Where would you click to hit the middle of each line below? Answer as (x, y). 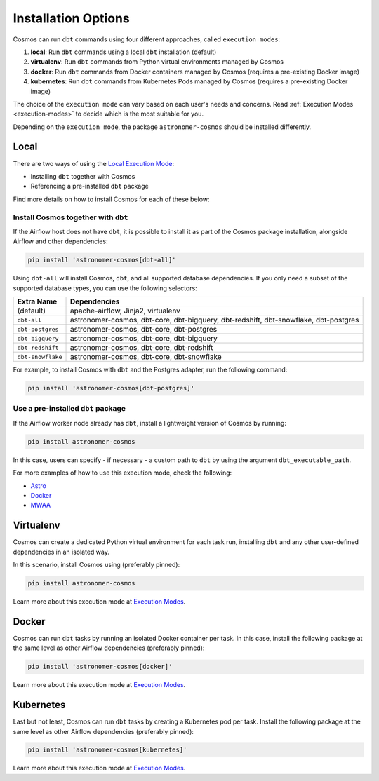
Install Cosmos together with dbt (71, 217)
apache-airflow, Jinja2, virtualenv (125, 311)
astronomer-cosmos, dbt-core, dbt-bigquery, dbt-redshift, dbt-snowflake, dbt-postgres (214, 320)
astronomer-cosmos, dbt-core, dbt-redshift (141, 348)
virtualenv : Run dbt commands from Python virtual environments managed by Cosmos (157, 62)
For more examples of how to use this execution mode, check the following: (122, 473)
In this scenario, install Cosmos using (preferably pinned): (97, 564)
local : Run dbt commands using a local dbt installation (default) (124, 52)
